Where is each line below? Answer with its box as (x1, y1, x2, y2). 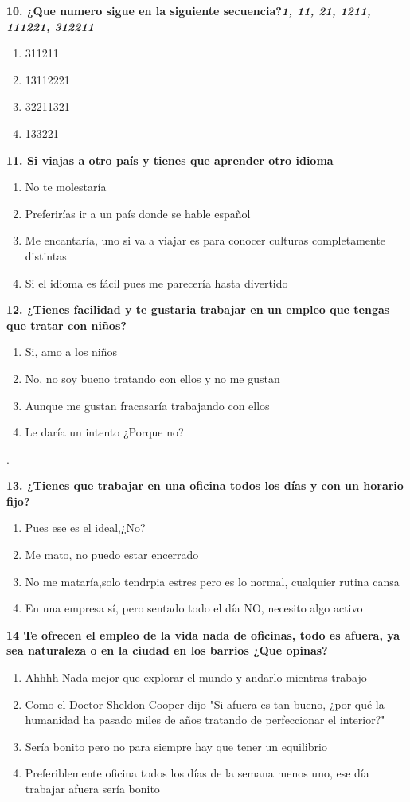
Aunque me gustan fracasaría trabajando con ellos (25, 397, 270, 413)
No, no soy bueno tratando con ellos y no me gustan (25, 370, 280, 386)
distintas (25, 247, 67, 264)
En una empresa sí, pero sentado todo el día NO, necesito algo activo (25, 600, 363, 616)
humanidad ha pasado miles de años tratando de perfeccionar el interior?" (25, 711, 385, 728)
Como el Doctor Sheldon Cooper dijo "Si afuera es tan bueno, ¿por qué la (25, 695, 385, 712)
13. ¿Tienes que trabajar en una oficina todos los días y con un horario (6, 477, 404, 494)
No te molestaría (25, 178, 107, 195)
